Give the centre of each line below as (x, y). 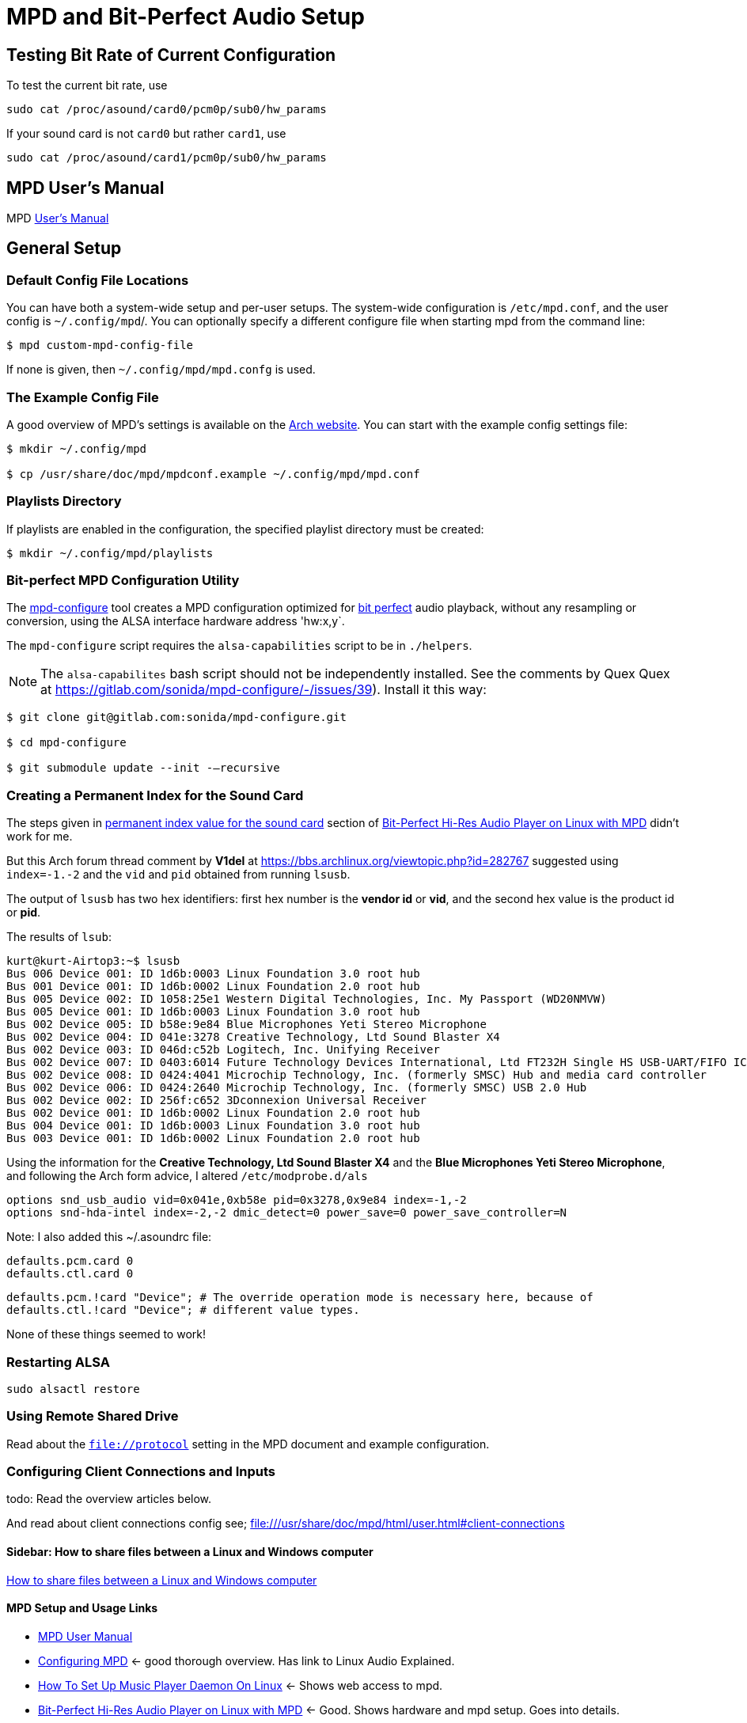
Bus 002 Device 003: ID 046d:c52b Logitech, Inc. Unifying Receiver (223, 1050)
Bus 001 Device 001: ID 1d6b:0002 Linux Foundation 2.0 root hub (213, 987)
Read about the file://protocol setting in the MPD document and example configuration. (248, 1444)
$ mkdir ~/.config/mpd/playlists (110, 553)
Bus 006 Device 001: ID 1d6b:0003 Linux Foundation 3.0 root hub (213, 974)
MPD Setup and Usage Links (82, 1608)
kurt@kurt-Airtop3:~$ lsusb (93, 961)
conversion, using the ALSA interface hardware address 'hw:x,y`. (176, 621)
